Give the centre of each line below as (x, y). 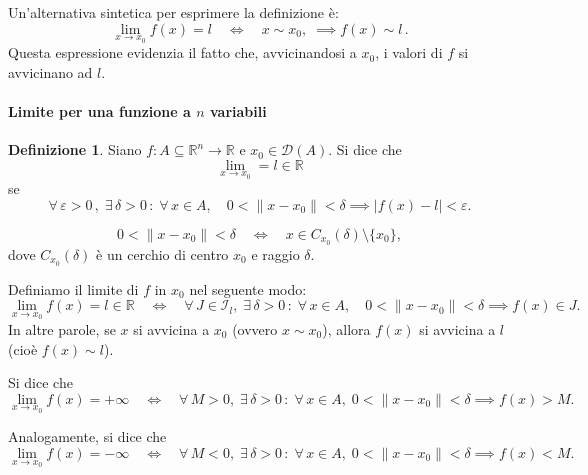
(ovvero (255, 328)
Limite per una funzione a (99, 111)
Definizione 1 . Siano (75, 149)
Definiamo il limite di (73, 288)
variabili (238, 111)
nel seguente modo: (248, 288)
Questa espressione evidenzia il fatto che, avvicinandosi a (182, 52)
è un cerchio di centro (162, 253)
